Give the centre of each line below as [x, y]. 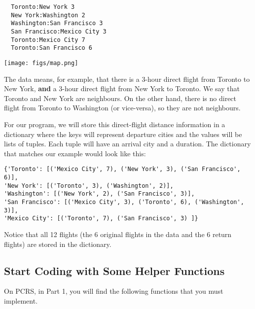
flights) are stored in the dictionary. [58, 244]
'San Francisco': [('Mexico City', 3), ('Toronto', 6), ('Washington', [124, 202]
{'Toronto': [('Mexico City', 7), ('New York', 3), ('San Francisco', [122, 169]
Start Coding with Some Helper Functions [114, 270]
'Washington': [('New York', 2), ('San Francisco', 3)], [99, 194]
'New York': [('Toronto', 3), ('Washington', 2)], [89, 186]
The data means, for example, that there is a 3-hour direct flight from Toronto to [127, 79]
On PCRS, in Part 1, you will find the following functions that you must [114, 291]
